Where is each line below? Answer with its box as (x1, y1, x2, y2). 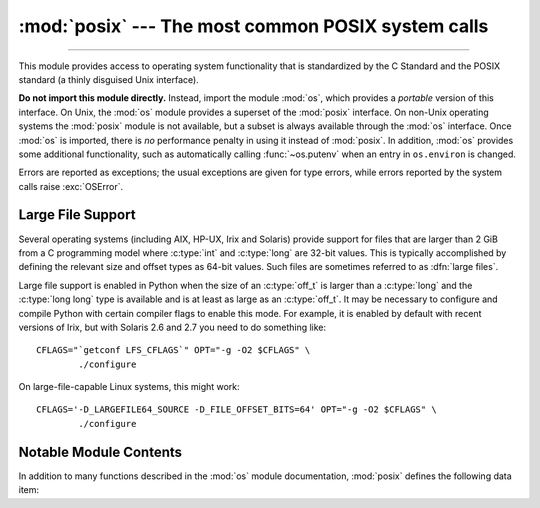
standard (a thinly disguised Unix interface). (18, 73, 199, 85)
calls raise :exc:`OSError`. (18, 180, 124, 192)
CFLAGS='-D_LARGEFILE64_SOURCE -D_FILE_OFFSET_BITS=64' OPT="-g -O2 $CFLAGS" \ (36, 404, 437, 415)
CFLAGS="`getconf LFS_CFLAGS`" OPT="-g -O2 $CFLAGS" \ (36, 345, 311, 356)
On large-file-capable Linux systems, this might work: (18, 381, 240, 393)
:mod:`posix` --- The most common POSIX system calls (18, 15, 489, 37)
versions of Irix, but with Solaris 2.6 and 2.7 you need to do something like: (18, 321, 327, 333)
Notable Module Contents (18, 443, 183, 460)
